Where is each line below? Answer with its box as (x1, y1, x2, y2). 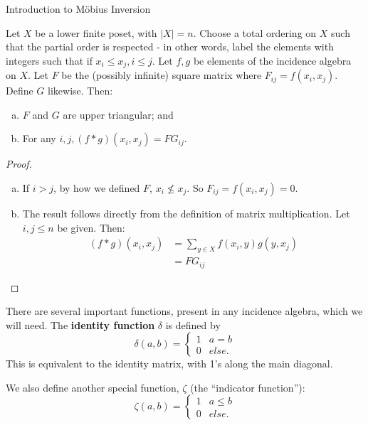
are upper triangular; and (63, 107, 174, 122)
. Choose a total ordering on (193, 25, 317, 40)
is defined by (165, 317, 221, 332)
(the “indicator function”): (190, 380, 305, 394)
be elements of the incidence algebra (193, 53, 352, 68)
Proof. (6, 156, 32, 171)
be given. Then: (57, 220, 125, 235)
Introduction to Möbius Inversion (6, 1, 151, 16)
